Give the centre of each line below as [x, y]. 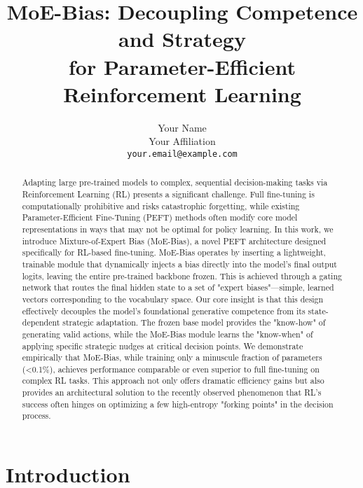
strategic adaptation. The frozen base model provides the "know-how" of [194, 322]
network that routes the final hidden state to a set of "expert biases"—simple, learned [178, 287]
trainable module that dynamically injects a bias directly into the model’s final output [179, 264]
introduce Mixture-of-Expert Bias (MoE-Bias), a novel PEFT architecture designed [174, 240]
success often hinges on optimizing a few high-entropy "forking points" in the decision [178, 404]
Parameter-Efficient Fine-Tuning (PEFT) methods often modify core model [160, 217]
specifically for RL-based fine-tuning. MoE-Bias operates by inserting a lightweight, [174, 252]
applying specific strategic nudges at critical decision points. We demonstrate [163, 346]
